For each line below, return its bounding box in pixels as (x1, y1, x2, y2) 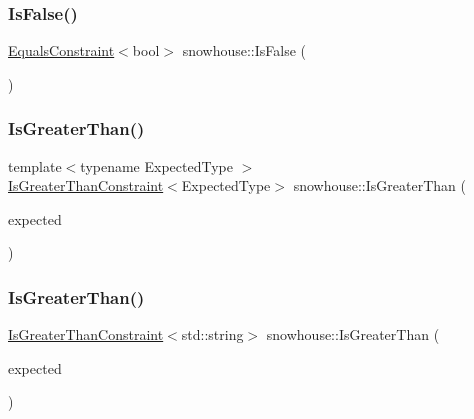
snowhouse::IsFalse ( (182, 40, 307, 61)
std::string (181, 324, 244, 345)
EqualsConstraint (8, 40, 115, 61)
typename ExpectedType (80, 155, 233, 176)
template (8, 155, 62, 176)
